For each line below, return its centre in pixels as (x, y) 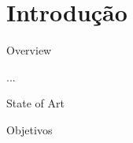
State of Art (35, 103)
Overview (29, 50)
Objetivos (30, 129)
